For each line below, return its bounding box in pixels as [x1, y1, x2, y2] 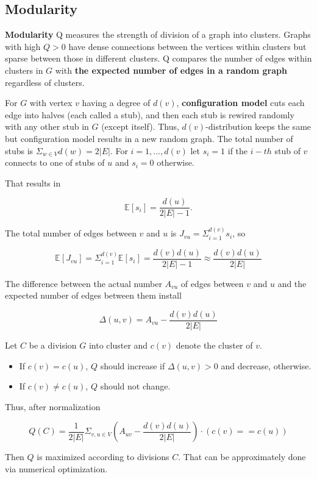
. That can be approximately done [178, 450, 306, 463]
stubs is [5, 144, 34, 157]
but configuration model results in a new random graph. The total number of [5, 132, 293, 144]
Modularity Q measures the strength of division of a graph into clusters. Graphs [5, 28, 311, 41]
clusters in [5, 63, 43, 76]
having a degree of [82, 96, 151, 109]
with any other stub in [5, 120, 89, 133]
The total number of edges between [5, 227, 137, 239]
